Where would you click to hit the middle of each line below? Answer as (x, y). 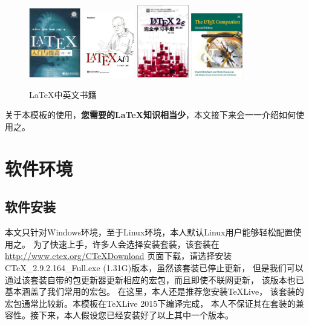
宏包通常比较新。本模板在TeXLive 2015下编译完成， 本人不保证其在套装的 (150, 303)
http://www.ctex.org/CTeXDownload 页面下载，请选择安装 (119, 256)
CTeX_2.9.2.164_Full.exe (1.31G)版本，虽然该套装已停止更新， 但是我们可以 (154, 267)
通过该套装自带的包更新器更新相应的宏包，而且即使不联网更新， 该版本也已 (154, 279)
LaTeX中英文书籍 (63, 94)
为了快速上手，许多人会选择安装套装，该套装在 (126, 244)
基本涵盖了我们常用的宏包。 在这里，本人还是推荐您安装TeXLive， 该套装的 (154, 291)
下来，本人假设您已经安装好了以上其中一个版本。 (136, 315)
